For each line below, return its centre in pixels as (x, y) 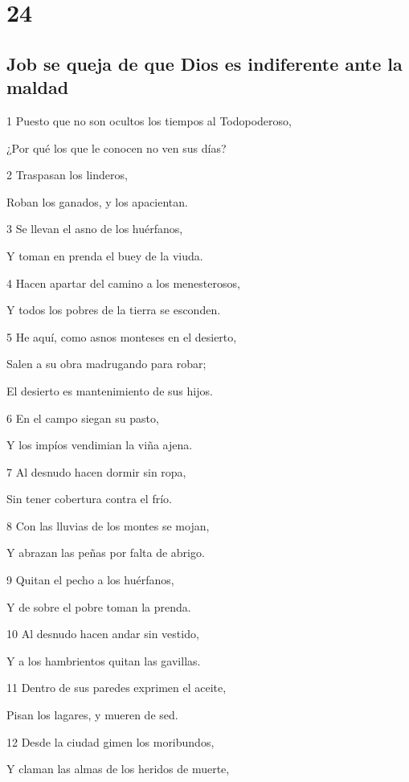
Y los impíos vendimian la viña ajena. (100, 445)
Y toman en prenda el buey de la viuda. (105, 255)
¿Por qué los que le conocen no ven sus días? (117, 147)
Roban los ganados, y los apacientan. (97, 201)
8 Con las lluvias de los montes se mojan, (108, 525)
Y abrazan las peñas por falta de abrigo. (106, 553)
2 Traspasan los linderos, (67, 175)
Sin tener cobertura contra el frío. (89, 499)
